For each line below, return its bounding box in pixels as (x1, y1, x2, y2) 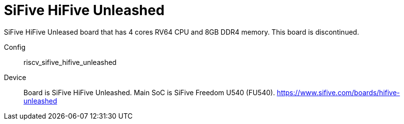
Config (4, 42, 26, 51)
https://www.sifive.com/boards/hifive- (277, 88, 400, 97)
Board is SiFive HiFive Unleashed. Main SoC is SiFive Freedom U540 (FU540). (24, 88, 275, 97)
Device (4, 73, 26, 82)
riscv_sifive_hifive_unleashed (24, 58, 117, 66)
